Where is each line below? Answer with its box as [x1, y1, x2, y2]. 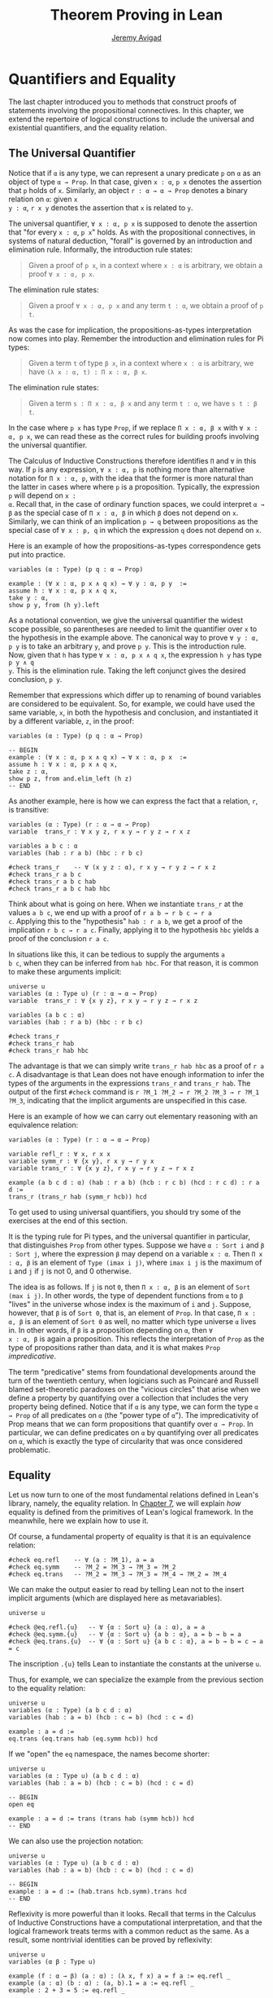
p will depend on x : [8, 491, 77, 500]
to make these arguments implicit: [8, 966, 122, 976]
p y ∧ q [8, 658, 35, 667]
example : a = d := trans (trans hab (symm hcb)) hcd [8, 1815, 195, 1823]
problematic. [8, 1445, 51, 1454]
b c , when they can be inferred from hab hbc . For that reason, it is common [8, 957, 258, 967]
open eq [8, 1801, 35, 1809]
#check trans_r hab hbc [8, 1046, 89, 1054]
